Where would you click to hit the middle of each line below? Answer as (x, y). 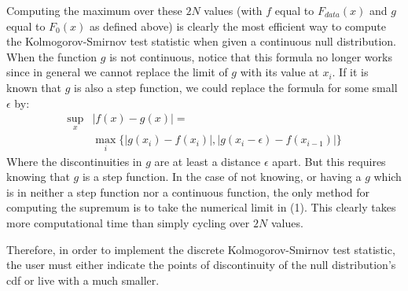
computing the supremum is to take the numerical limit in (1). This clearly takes (201, 207)
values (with (233, 10)
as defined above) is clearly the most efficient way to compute (237, 26)
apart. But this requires (329, 161)
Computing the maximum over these (94, 10)
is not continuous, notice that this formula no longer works (251, 56)
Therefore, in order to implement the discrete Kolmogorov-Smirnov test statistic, (201, 249)
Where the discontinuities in (74, 161)
